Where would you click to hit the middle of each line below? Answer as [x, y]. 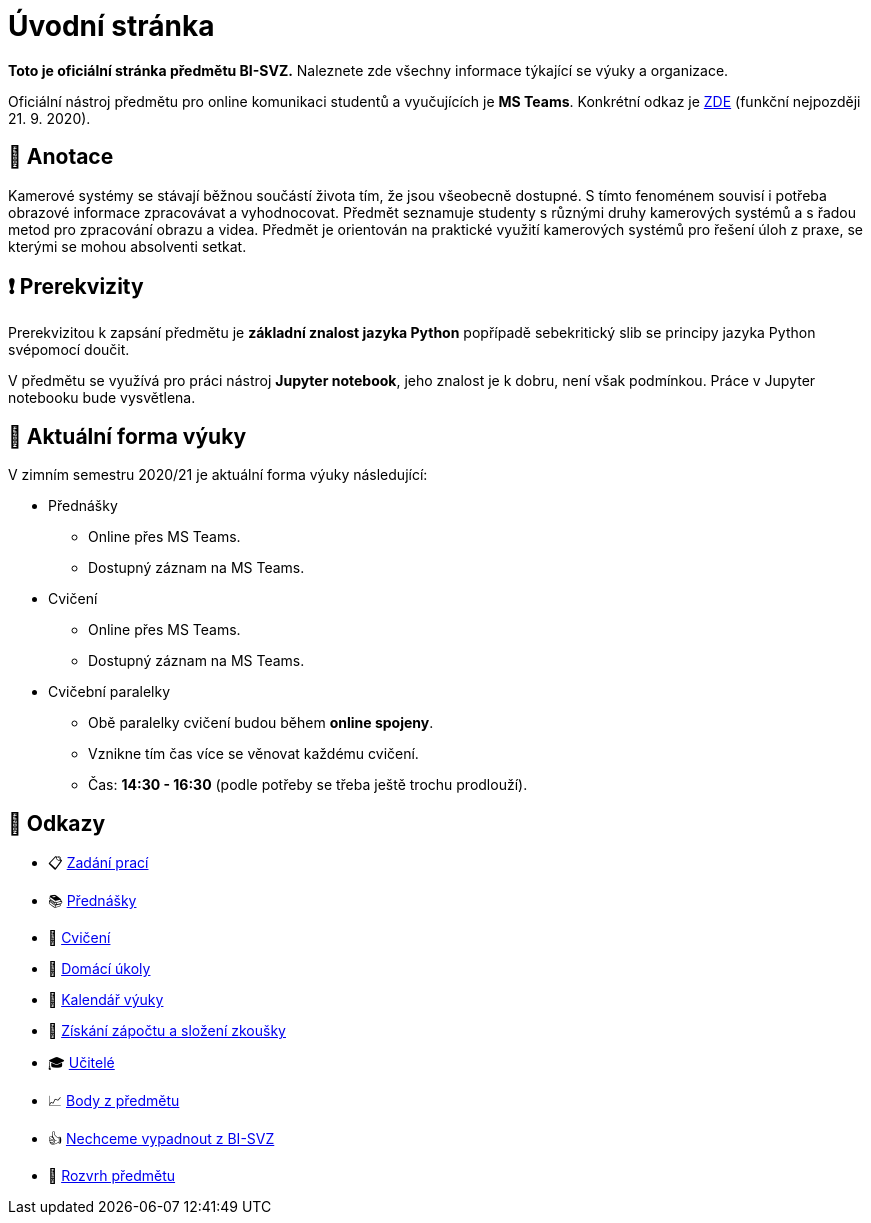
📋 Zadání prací [98, 863]
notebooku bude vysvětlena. [102, 398]
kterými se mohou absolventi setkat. [127, 246]
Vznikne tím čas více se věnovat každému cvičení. [253, 754]
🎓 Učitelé [81, 1063]
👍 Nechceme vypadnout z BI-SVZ [161, 1139]
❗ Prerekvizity [76, 287]
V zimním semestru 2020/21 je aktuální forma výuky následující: [218, 475]
